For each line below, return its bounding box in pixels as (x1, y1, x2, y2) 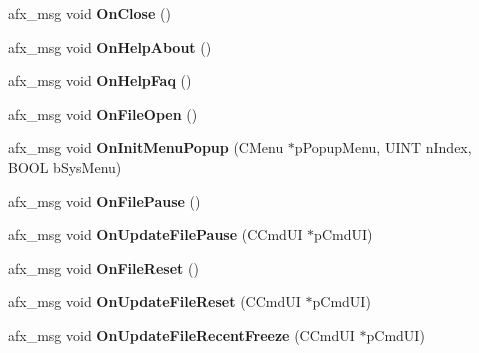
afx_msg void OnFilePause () (8, 190, 201, 211)
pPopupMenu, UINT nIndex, (294, 137, 472, 158)
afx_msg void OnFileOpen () (8, 103, 198, 124)
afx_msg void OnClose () (8, 3, 171, 23)
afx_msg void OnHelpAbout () (8, 36, 212, 57)
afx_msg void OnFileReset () (8, 257, 199, 278)
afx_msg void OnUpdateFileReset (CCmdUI (8, 291, 301, 312)
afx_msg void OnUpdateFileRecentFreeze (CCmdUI (8, 324, 355, 345)
